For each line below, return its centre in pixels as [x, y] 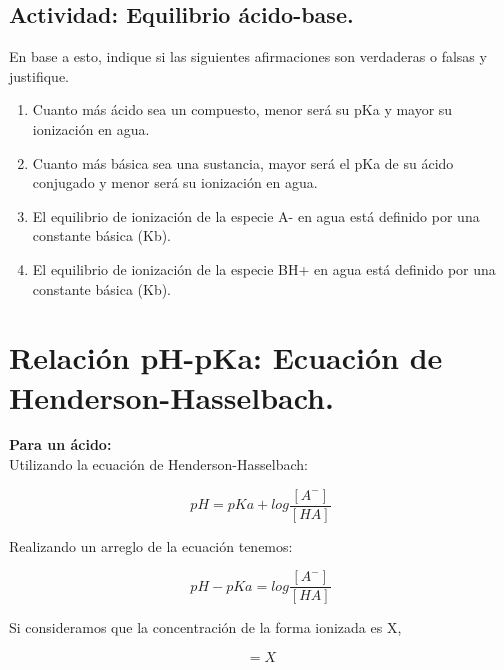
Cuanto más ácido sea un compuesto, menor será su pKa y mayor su [242, 109]
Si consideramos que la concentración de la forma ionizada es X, [205, 627]
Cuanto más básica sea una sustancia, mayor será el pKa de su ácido [243, 162]
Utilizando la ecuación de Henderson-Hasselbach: [158, 464]
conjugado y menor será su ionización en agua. [175, 182]
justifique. [39, 75]
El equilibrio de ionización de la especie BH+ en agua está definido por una [264, 268]
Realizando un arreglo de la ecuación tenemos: [151, 545]
